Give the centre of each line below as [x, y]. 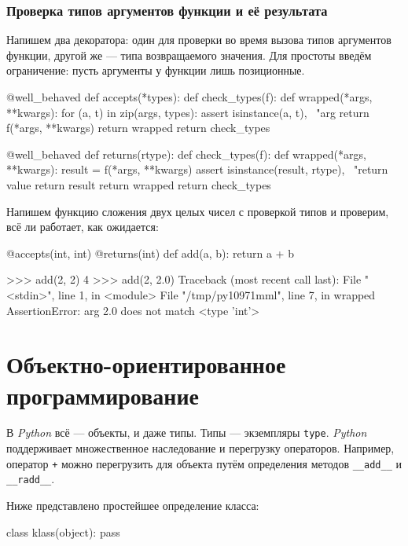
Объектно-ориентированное [146, 364]
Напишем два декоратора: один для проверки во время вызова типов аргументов [199, 40]
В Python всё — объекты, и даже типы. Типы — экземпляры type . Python [187, 432]
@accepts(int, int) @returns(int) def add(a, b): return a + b [150, 253]
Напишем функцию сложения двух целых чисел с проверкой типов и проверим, [198, 211]
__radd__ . [31, 479]
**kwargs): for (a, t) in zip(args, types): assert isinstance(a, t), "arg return [188, 112]
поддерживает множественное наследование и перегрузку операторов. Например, [200, 448]
